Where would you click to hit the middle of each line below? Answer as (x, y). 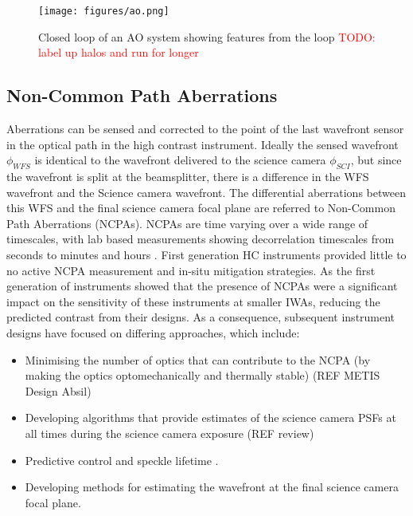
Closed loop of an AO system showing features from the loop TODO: (207, 36)
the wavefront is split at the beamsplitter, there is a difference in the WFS (188, 177)
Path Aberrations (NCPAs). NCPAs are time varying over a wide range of (187, 223)
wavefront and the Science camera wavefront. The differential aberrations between (206, 192)
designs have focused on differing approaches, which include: (153, 332)
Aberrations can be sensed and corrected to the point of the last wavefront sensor (205, 129)
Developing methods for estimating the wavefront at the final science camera (212, 487)
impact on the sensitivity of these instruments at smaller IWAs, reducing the (193, 301)
